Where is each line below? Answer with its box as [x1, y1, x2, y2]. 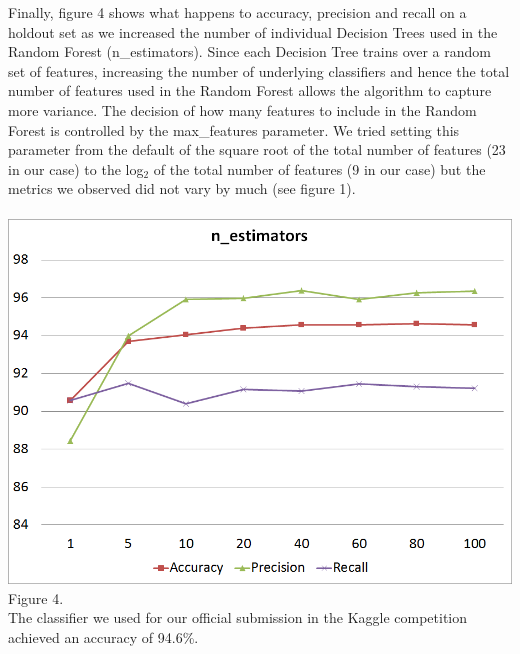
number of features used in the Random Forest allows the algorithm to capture [8, 80, 492, 101]
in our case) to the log [8, 158, 144, 179]
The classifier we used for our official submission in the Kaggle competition [8, 607, 468, 628]
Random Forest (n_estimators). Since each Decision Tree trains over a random [8, 41, 491, 62]
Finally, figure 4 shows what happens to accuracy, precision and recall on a [8, 2, 467, 22]
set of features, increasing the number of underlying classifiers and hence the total [8, 60, 510, 81]
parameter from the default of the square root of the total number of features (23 [8, 139, 506, 160]
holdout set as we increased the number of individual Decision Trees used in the [8, 21, 498, 42]
